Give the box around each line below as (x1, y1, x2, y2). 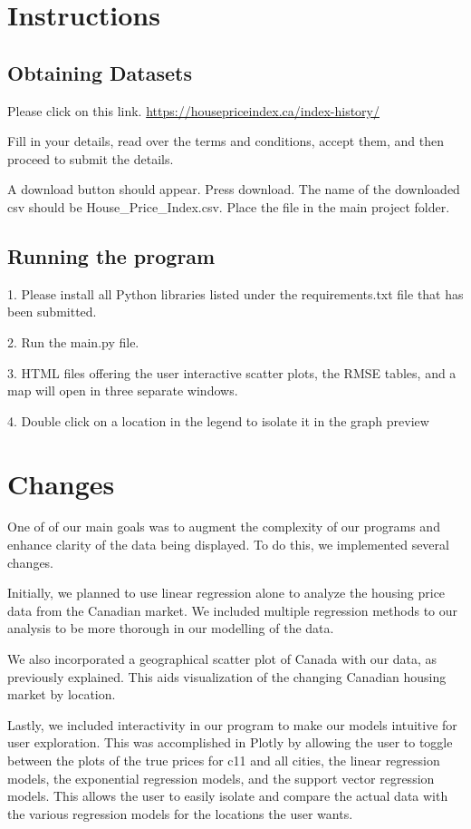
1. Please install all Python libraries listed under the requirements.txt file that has (7, 284, 464, 303)
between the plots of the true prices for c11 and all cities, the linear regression (7, 750, 440, 769)
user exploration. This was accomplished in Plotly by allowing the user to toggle (7, 733, 453, 752)
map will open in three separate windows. (7, 381, 238, 400)
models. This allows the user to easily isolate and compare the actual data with (7, 786, 448, 805)
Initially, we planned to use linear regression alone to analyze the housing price (7, 583, 446, 602)
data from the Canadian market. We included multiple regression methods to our (7, 600, 458, 619)
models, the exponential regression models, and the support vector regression (7, 768, 435, 787)
